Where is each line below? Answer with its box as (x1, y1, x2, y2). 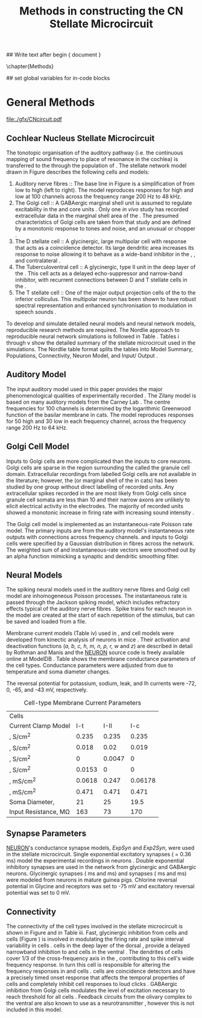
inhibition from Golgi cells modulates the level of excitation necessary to (6, 987, 185, 994)
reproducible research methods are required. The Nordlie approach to (6, 326, 180, 333)
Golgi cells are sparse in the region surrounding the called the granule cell (6, 463, 190, 471)
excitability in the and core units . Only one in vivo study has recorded (14, 205, 189, 212)
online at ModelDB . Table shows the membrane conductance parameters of (6, 655, 196, 663)
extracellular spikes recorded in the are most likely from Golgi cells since (6, 489, 187, 497)
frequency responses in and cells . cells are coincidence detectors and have (6, 967, 196, 975)
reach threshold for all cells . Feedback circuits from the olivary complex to (6, 993, 192, 1000)
